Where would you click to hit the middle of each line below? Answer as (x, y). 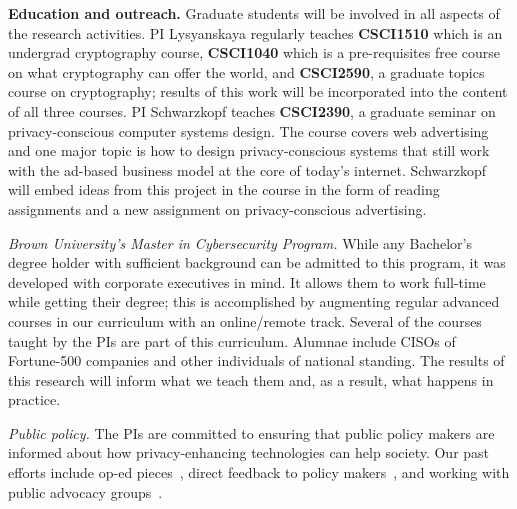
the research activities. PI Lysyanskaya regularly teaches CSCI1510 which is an (255, 32)
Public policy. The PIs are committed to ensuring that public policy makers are (251, 432)
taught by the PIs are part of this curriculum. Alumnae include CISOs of (232, 340)
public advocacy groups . (85, 491)
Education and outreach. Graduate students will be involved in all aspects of (254, 13)
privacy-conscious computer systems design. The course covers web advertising (248, 130)
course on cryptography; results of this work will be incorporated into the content (258, 91)
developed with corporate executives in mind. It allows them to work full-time (247, 281)
